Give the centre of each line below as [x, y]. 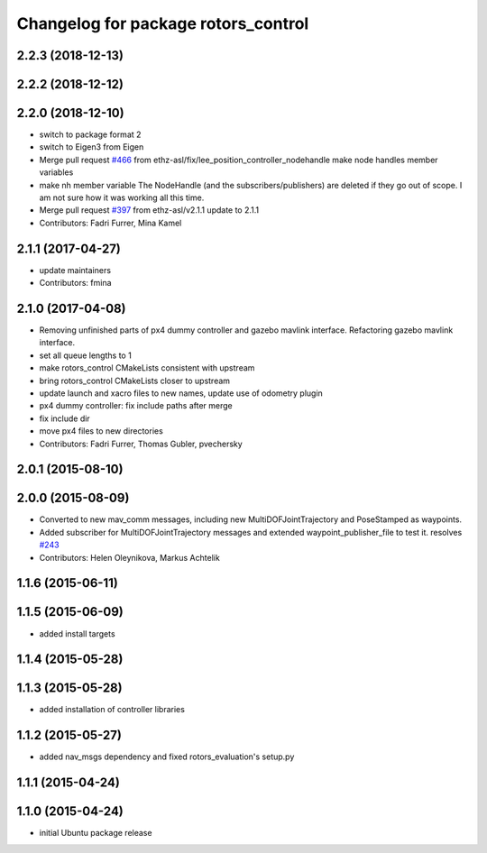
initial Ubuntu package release [96, 833]
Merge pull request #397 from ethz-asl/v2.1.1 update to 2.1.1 [149, 210]
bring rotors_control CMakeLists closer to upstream [134, 381]
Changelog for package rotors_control [163, 23]
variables [56, 172]
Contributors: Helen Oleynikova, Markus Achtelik [129, 557]
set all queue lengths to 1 [86, 355]
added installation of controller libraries [112, 710]
